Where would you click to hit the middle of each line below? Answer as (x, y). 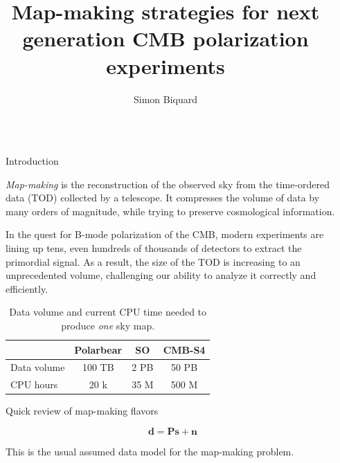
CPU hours (34, 384)
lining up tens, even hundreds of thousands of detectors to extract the (154, 248)
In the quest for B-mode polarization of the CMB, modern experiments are (165, 234)
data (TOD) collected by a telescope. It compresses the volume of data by (163, 198)
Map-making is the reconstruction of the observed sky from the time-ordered (168, 184)
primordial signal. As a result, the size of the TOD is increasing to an (153, 261)
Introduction (32, 161)
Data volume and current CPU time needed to (108, 312)
